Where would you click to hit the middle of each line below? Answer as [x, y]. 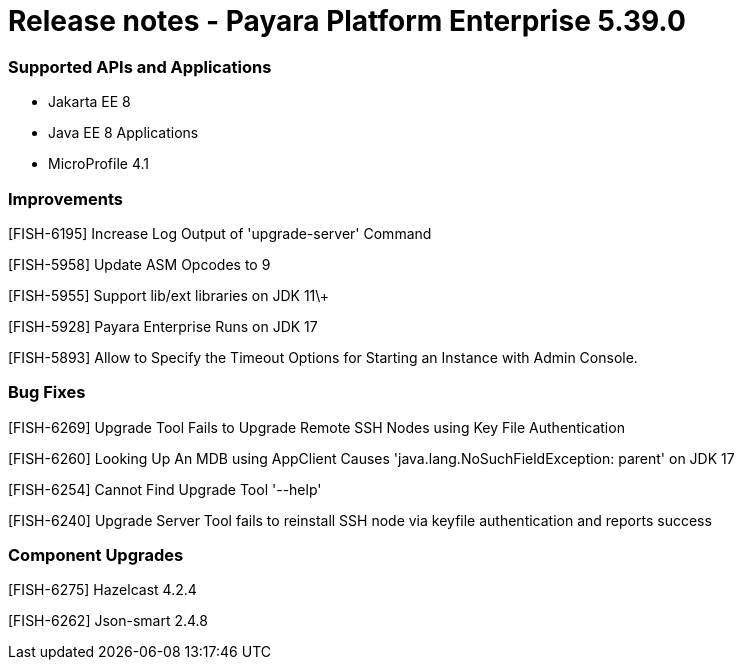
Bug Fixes [47, 392]
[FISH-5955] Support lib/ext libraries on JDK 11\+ [169, 295]
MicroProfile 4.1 [98, 164]
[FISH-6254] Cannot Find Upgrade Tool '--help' [165, 489]
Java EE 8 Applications [123, 133]
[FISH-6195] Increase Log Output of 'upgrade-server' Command [220, 233]
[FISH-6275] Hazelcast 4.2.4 [102, 590]
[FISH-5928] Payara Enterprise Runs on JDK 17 [163, 326]
